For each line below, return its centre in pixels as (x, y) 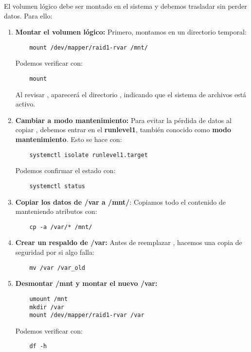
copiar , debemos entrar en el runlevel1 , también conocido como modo (123, 130)
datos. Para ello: (28, 15)
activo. (25, 104)
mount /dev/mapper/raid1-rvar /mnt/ (89, 47)
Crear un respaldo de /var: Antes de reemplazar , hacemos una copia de (129, 242)
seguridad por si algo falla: (55, 252)
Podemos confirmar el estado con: (65, 170)
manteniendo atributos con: (56, 211)
